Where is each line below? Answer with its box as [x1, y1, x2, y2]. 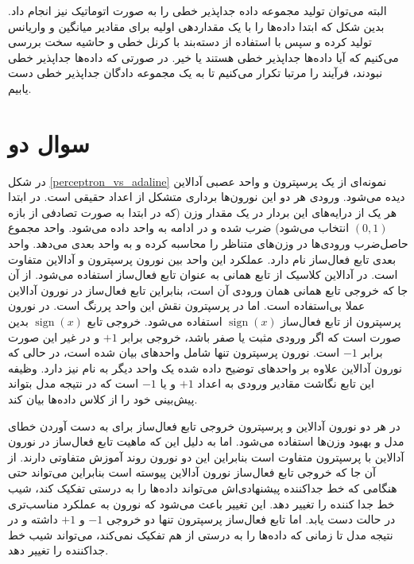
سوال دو [8, 126, 90, 159]
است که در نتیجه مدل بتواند [8, 375, 139, 392]
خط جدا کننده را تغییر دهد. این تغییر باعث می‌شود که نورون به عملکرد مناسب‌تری [8, 495, 395, 512]
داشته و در [8, 511, 58, 527]
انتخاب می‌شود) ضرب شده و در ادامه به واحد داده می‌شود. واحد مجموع [8, 219, 350, 236]
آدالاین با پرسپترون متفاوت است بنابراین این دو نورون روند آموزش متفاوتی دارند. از [8, 448, 404, 465]
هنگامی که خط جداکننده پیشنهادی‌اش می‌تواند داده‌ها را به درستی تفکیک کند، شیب [8, 479, 397, 496]
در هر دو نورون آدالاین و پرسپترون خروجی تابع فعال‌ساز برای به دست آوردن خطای [8, 417, 400, 434]
